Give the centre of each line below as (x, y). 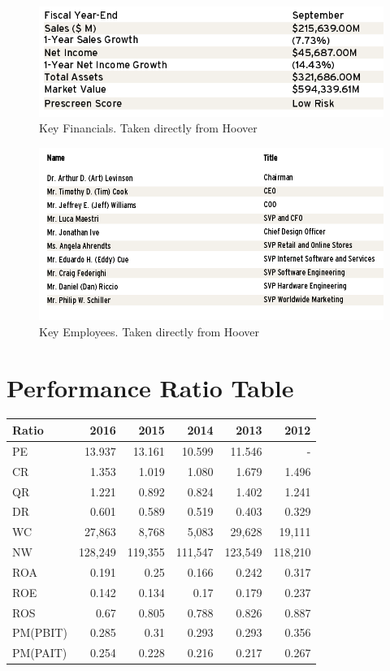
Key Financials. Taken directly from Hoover (148, 128)
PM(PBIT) (40, 632)
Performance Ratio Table (150, 387)
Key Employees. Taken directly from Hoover (149, 331)
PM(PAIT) (40, 653)
